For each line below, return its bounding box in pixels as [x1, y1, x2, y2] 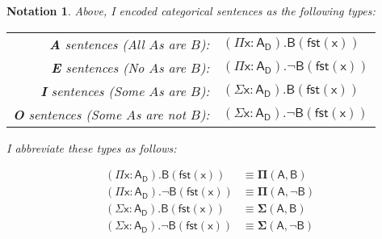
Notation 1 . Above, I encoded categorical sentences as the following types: [6, 2, 376, 19]
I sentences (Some [40, 81, 145, 100]
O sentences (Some [13, 104, 122, 124]
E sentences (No [51, 57, 145, 77]
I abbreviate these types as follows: [6, 139, 177, 156]
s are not [136, 104, 187, 124]
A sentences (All [48, 34, 145, 53]
